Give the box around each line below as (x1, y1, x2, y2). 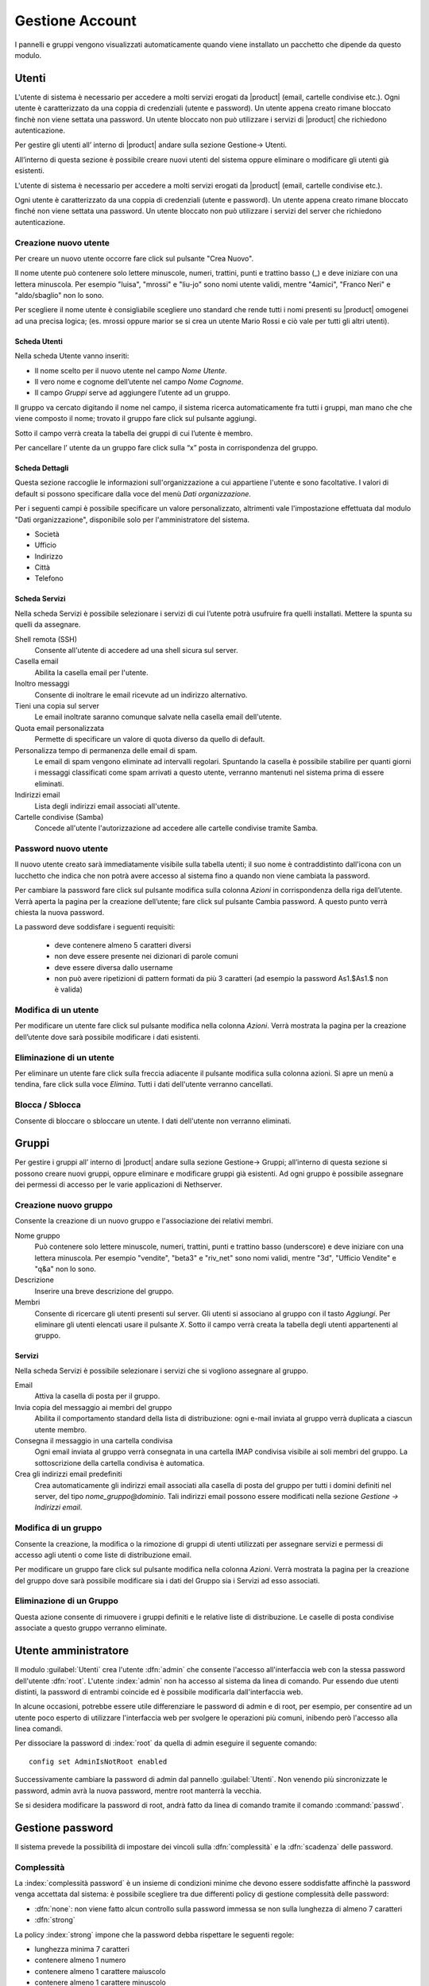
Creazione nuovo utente (14, 237, 110, 248)
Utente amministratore (14, 1644, 129, 1658)
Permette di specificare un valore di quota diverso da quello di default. (34, 735, 265, 744)
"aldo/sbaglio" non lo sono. (14, 291, 104, 300)
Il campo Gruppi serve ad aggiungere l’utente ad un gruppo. (34, 388, 230, 397)
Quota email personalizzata (14, 723, 105, 732)
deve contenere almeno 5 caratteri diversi (54, 940, 191, 949)
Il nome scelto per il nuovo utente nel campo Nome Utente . (34, 365, 227, 375)
